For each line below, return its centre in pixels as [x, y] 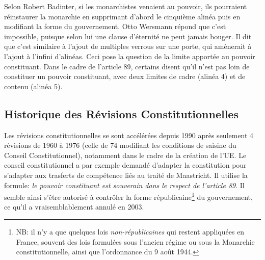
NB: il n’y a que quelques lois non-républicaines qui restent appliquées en [130, 231]
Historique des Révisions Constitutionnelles [121, 113]
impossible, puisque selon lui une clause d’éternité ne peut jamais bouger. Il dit [128, 36]
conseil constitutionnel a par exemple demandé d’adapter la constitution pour [125, 165]
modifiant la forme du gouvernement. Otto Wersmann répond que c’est [115, 26]
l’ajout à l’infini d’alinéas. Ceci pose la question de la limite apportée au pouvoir [130, 56]
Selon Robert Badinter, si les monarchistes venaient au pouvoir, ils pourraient [126, 6]
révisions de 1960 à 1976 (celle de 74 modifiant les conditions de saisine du [120, 145]
